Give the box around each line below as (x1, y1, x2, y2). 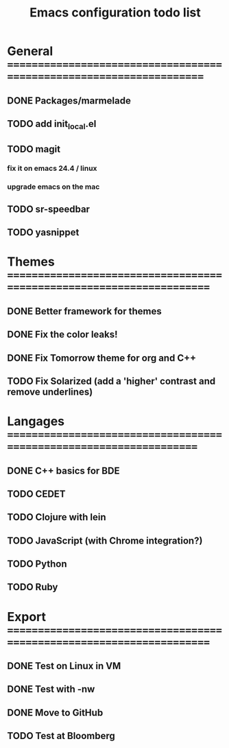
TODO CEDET (7, 488, 67, 500)
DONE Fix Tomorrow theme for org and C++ (7, 352, 197, 364)
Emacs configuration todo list (29, 5, 201, 21)
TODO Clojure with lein (7, 511, 106, 523)
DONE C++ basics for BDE (7, 465, 120, 476)
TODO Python (7, 558, 67, 570)
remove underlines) (7, 386, 93, 397)
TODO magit (7, 143, 60, 155)
